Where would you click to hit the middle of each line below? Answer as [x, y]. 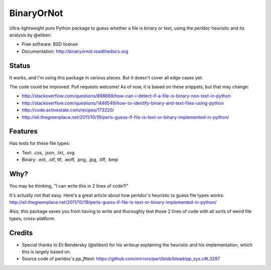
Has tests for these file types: [40, 144]
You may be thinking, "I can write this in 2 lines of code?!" [69, 186]
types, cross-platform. [32, 218]
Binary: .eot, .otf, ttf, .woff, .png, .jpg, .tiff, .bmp [70, 160]
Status [20, 65]
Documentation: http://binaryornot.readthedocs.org [75, 51]
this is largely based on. [46, 252]
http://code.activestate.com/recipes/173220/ [68, 110]
